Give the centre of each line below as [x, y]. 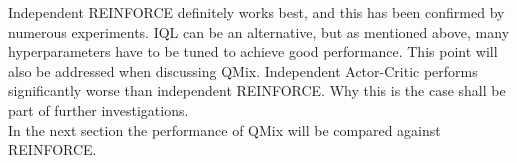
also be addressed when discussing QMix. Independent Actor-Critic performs [243, 70]
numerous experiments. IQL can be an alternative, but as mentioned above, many [259, 31]
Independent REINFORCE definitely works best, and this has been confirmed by [256, 12]
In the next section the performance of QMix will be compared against [224, 129]
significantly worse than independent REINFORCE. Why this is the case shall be [257, 90]
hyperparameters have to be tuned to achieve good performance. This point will [253, 51]
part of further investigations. [98, 109]
